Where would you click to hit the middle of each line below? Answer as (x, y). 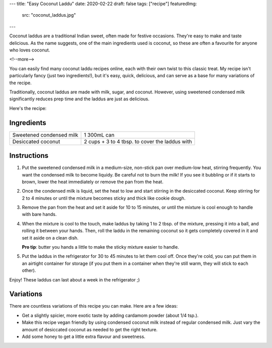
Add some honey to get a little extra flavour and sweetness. (84, 337)
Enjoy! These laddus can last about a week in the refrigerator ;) (75, 279)
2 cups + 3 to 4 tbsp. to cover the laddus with (138, 141)
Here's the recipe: (28, 108)
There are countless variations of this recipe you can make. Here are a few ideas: (94, 306)
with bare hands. (39, 214)
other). (29, 270)
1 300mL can (99, 135)
